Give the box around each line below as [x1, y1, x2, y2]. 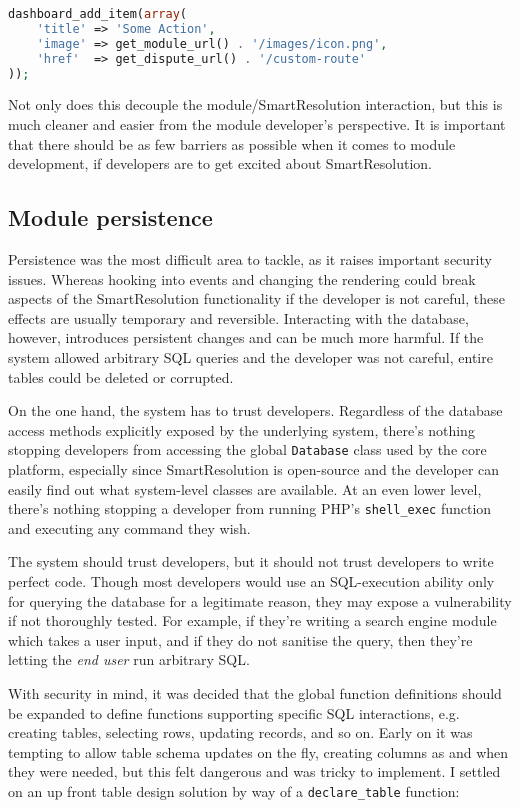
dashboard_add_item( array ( [8, 7, 187, 21]
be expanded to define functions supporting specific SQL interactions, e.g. [8, 702, 460, 723]
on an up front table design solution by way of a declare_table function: [8, 780, 460, 801]
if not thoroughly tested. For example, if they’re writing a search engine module [8, 610, 497, 631]
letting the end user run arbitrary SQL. [8, 649, 250, 670]
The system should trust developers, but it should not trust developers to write [8, 551, 494, 572]
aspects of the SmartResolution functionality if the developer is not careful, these [8, 288, 505, 309]
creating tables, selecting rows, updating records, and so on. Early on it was [8, 722, 473, 743]
